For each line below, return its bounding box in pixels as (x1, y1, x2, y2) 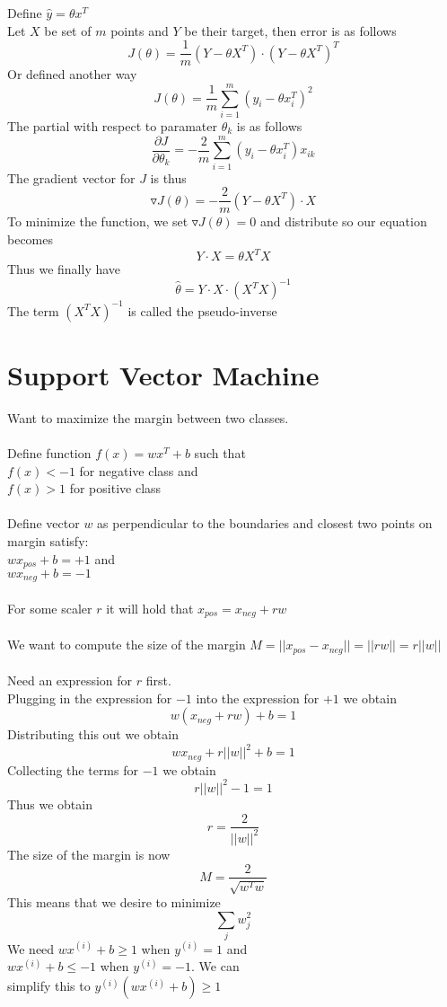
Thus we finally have (7, 260, 121, 278)
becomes (7, 229, 54, 248)
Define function (7, 443, 92, 462)
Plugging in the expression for (7, 688, 172, 707)
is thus (150, 168, 187, 187)
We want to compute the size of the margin (7, 635, 246, 654)
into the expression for (196, 688, 320, 707)
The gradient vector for (7, 168, 136, 187)
